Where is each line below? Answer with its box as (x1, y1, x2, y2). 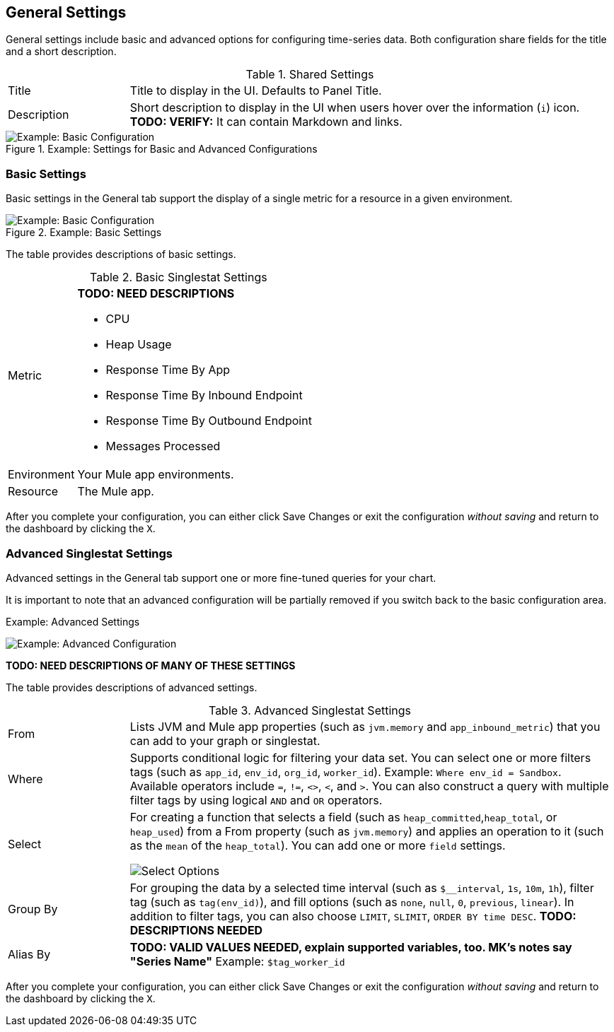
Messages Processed (105, 439, 221, 454)
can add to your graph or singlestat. (129, 733, 320, 748)
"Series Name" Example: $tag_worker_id (129, 954, 345, 968)
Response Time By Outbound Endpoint (105, 414, 312, 428)
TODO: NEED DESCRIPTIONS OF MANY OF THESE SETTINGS (6, 659, 296, 672)
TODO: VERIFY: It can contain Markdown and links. (129, 115, 402, 129)
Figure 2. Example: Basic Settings (6, 226, 162, 239)
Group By (8, 901, 58, 916)
